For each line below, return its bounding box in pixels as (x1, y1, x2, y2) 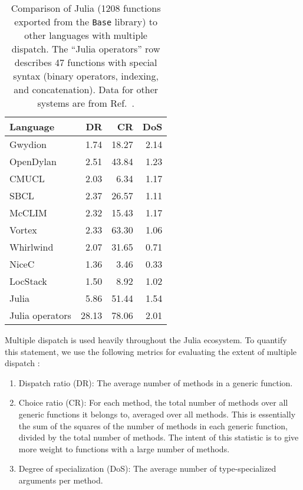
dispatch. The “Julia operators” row (11, 42, 160, 55)
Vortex (9, 223, 37, 236)
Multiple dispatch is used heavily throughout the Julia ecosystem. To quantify (5, 334, 287, 346)
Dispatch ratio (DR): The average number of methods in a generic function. (18, 376, 293, 389)
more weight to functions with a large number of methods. (18, 442, 230, 455)
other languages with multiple (24, 28, 147, 42)
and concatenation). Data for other (14, 83, 159, 96)
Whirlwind (9, 240, 54, 254)
